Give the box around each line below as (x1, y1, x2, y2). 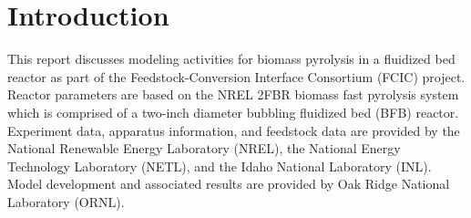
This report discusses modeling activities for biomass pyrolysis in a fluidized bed (7, 49, 456, 68)
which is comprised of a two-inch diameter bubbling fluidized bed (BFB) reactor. (7, 102, 459, 121)
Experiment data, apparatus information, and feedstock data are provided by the (7, 120, 460, 140)
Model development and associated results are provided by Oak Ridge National (7, 174, 450, 193)
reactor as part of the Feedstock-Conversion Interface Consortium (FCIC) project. (7, 67, 466, 86)
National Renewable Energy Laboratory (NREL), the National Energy (7, 139, 401, 158)
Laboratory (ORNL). (7, 192, 125, 211)
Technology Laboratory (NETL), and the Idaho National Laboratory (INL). (7, 156, 432, 175)
